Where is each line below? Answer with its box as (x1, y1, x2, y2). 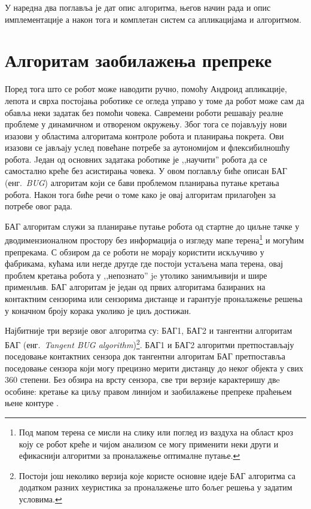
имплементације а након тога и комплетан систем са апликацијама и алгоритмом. (5, 13, 301, 25)
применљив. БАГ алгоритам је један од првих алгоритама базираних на (5, 281, 266, 293)
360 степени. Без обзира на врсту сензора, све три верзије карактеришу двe (5, 373, 280, 386)
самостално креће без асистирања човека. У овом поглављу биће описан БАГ (5, 164, 288, 177)
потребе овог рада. (5, 200, 72, 212)
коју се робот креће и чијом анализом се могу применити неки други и (19, 437, 279, 450)
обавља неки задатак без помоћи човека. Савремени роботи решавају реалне (5, 106, 283, 118)
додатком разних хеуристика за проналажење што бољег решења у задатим (19, 481, 292, 493)
